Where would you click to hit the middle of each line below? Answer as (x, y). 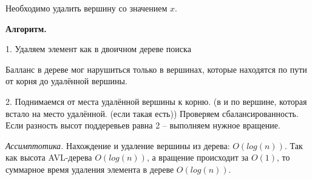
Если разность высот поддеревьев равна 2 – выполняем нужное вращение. (143, 125)
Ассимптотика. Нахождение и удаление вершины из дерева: (118, 145)
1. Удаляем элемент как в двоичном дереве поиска (98, 49)
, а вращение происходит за (198, 157)
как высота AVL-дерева (49, 157)
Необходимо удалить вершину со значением (86, 8)
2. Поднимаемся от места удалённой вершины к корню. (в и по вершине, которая (156, 101)
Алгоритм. (26, 28)
